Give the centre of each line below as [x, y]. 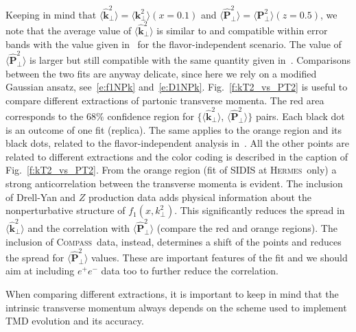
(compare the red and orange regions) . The [247, 227]
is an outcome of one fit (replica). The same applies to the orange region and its [174, 129]
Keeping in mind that [51, 14]
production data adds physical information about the [200, 197]
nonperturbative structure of [66, 210]
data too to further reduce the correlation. [190, 271]
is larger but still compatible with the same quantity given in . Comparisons [190, 59]
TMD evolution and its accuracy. [75, 321]
